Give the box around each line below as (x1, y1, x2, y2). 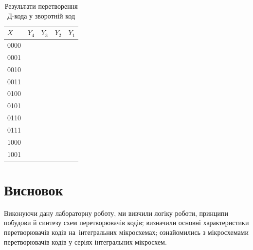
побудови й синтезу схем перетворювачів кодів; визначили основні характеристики (4, 217, 249, 228)
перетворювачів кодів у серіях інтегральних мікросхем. (4, 236, 167, 247)
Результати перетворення (4, 1, 78, 11)
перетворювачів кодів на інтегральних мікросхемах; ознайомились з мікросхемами (4, 227, 249, 237)
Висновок (4, 179, 63, 199)
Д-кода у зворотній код (7, 10, 75, 20)
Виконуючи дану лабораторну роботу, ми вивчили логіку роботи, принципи (4, 208, 229, 218)
